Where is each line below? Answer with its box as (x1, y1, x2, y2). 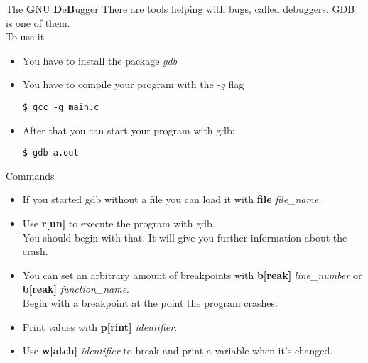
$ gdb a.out (22, 148, 79, 158)
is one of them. (6, 15, 70, 30)
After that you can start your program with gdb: (22, 122, 235, 137)
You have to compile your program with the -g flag (22, 77, 244, 92)
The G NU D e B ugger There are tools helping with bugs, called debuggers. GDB (6, 1, 355, 16)
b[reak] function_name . (22, 281, 130, 296)
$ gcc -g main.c (22, 102, 99, 112)
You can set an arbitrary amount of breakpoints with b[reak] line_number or (22, 267, 362, 282)
